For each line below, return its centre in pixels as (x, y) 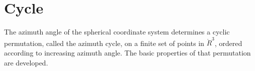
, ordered (228, 43)
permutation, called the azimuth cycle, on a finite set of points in (104, 43)
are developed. (26, 62)
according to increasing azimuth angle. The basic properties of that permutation (127, 53)
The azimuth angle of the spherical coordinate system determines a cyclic (117, 32)
